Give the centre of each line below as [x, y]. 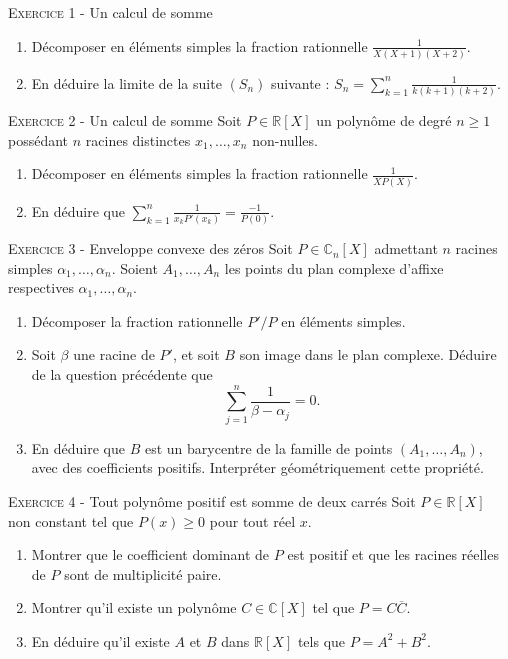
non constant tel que [71, 520]
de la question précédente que [122, 374]
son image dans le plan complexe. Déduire [368, 354]
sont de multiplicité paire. [143, 573]
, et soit [196, 354]
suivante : [300, 82]
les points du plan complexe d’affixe [334, 267]
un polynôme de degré [384, 120]
